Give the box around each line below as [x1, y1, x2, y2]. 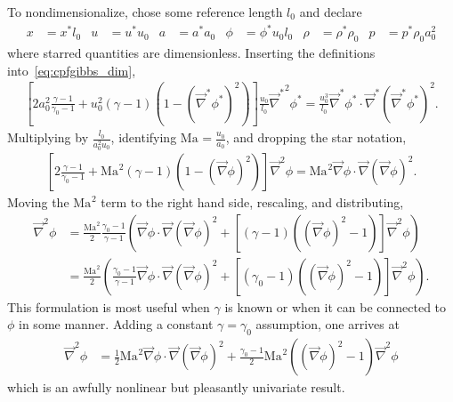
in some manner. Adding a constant [19, 315, 214, 334]
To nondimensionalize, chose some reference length [7, 3, 283, 20]
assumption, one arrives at [255, 315, 400, 334]
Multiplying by [7, 128, 89, 147]
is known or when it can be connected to [224, 297, 447, 316]
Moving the [7, 193, 69, 212]
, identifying [110, 128, 177, 147]
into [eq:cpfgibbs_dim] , [7, 60, 136, 79]
